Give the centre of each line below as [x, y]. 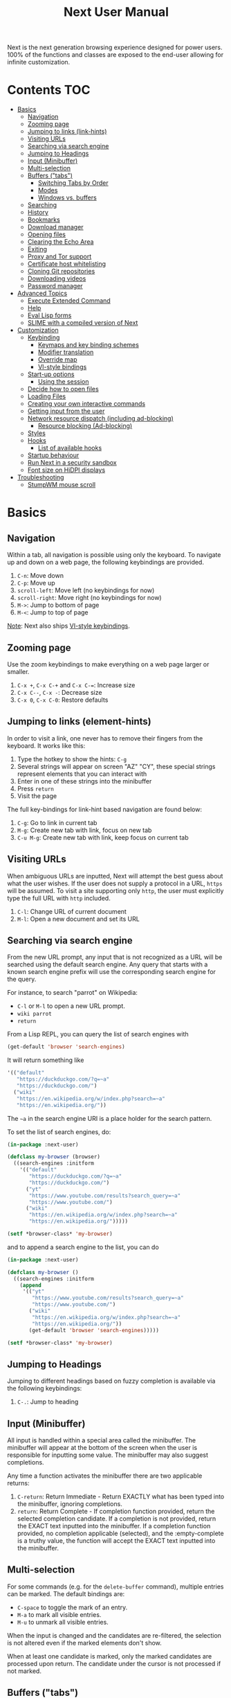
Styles [37, 433]
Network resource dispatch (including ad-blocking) [101, 418]
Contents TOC [49, 90]
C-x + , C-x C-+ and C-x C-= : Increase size [76, 685]
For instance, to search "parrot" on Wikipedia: [73, 993]
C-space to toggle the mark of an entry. [72, 1607]
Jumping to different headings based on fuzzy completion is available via [111, 1381]
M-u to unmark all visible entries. [63, 1622]
